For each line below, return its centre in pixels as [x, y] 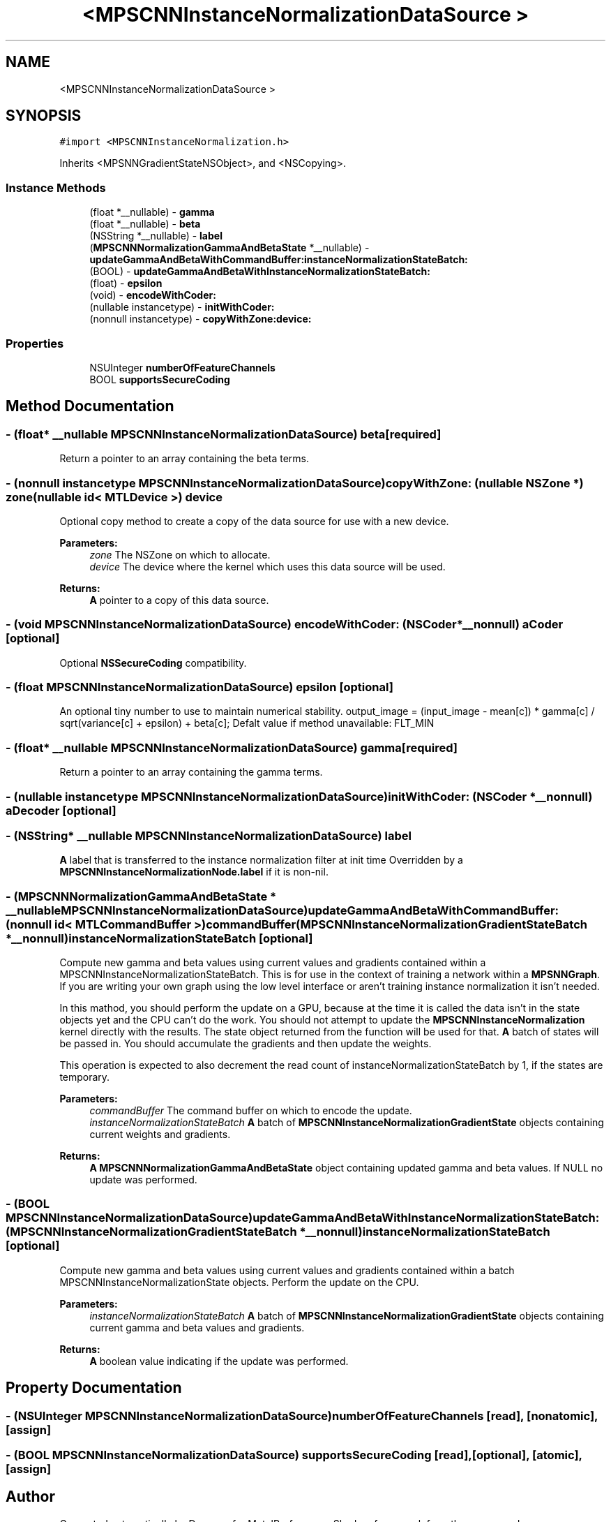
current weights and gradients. [160, 1135]
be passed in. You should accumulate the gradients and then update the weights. [246, 1044]
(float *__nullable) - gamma [152, 212]
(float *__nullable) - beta [145, 224]
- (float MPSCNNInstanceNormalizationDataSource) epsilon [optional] [199, 687]
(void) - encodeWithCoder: [153, 295]
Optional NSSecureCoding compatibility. [153, 663]
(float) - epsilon [126, 283]
